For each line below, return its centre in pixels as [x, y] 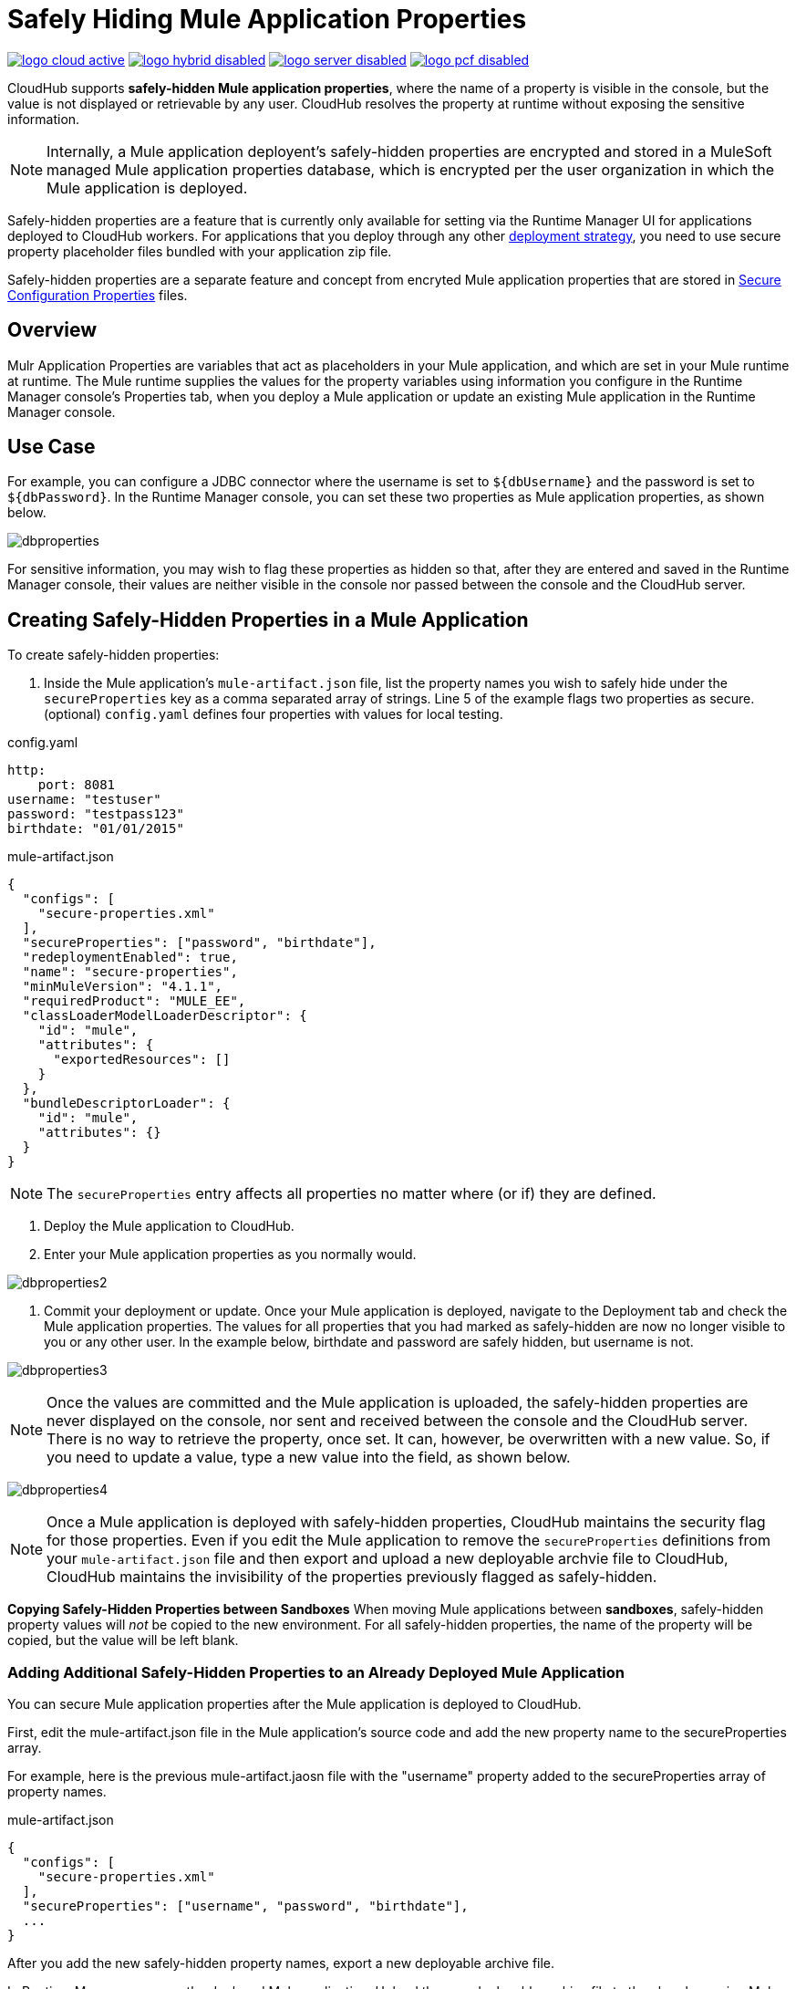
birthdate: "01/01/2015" [96, 829]
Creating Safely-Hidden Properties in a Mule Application [268, 620]
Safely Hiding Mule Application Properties [267, 19]
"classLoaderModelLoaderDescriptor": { [165, 1016]
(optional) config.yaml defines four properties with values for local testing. [274, 714]
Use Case [52, 447]
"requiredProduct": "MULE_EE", [134, 1001]
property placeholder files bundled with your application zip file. [200, 251]
